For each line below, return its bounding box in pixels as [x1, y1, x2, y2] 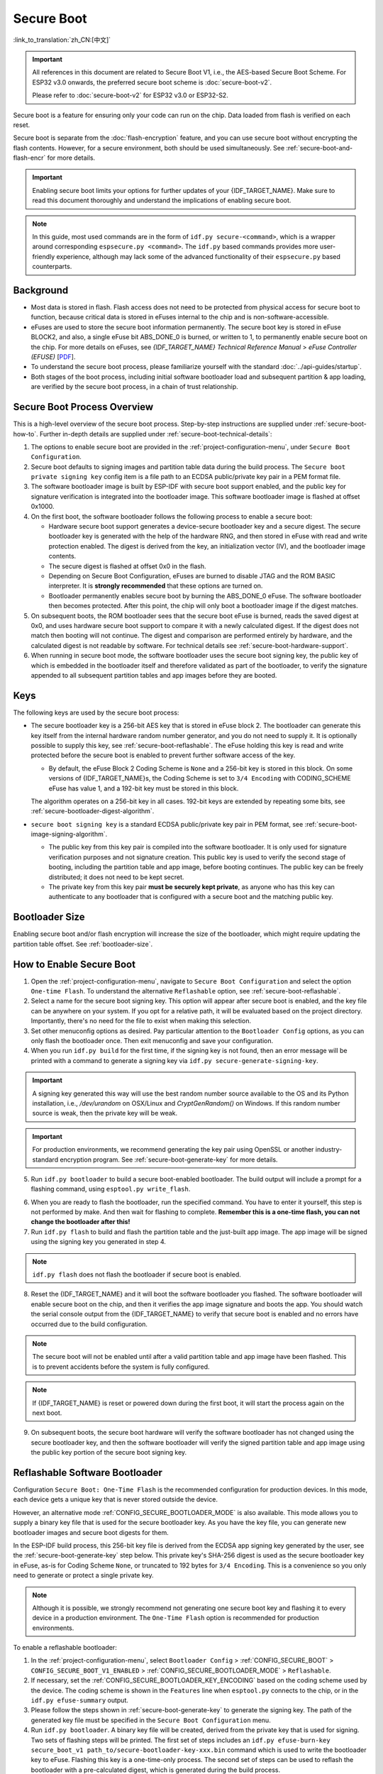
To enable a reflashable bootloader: [13, 1643, 117, 1652]
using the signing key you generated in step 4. [30, 1238, 167, 1246]
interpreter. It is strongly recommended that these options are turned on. [48, 582, 263, 590]
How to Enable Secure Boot [13, 958, 136, 970]
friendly [32, 252, 55, 260]
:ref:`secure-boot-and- [286, 143, 353, 152]
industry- [315, 1145, 343, 1154]
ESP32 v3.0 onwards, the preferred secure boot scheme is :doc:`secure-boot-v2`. [32, 78, 272, 87]
